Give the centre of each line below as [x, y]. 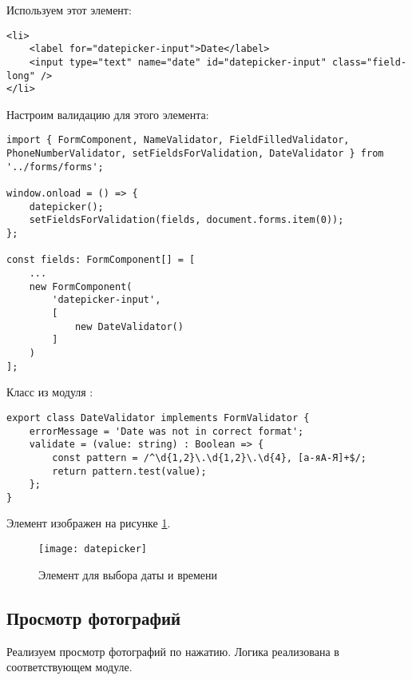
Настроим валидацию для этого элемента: [108, 114]
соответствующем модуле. [69, 667]
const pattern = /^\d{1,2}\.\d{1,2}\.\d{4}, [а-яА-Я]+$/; [210, 457]
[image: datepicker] [93, 549]
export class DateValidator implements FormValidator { [158, 418]
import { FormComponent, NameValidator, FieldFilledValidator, [178, 140]
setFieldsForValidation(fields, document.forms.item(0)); [186, 220]
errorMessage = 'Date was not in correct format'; [166, 431]
